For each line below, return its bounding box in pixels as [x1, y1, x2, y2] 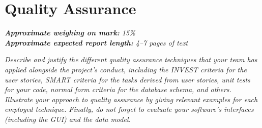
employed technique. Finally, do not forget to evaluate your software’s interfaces [5, 104, 254, 114]
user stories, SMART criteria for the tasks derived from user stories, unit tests [5, 74, 250, 84]
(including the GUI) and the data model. [5, 113, 131, 124]
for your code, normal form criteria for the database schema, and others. [5, 84, 231, 95]
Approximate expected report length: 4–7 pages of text [5, 37, 188, 48]
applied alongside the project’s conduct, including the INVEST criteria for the [5, 64, 247, 74]
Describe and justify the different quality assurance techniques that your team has [5, 54, 257, 65]
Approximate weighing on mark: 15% [5, 27, 135, 38]
